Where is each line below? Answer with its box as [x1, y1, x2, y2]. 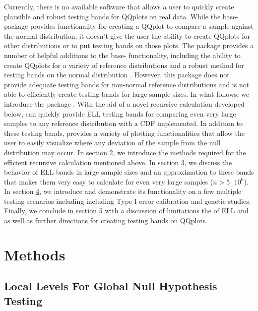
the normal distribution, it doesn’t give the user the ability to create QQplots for [4, 30, 250, 41]
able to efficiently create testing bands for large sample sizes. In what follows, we [4, 89, 250, 99]
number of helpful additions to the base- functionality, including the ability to [4, 50, 241, 60]
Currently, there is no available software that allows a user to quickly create [4, 1, 234, 11]
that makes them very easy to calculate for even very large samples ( [4, 176, 213, 187]
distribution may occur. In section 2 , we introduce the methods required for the [4, 147, 246, 157]
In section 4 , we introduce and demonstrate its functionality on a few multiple [4, 186, 242, 196]
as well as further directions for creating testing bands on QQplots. [4, 215, 208, 226]
